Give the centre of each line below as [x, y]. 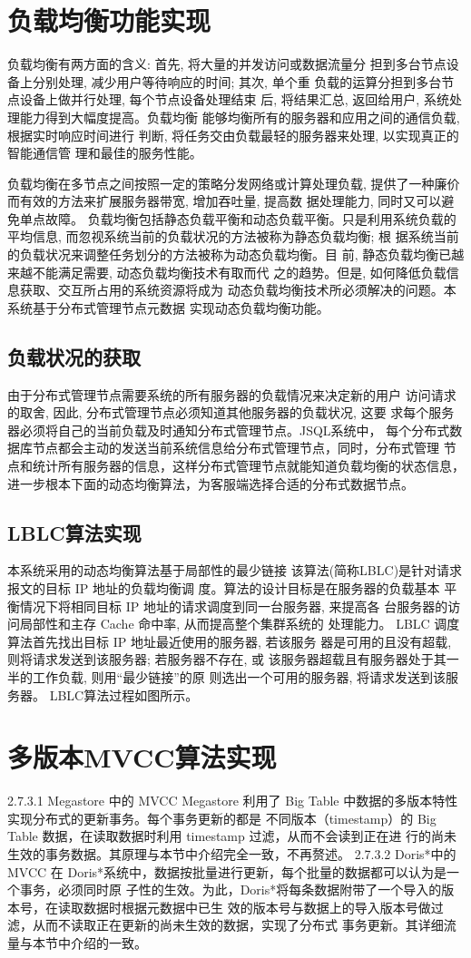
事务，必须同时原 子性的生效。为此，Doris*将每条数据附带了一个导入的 [231, 890]
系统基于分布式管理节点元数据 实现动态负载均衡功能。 [168, 307]
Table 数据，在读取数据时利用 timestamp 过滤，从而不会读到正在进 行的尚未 [232, 836]
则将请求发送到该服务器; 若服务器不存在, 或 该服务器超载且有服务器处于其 [227, 659]
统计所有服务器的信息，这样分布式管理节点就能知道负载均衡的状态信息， [248, 466]
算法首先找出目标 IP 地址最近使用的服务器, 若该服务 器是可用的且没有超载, [230, 641]
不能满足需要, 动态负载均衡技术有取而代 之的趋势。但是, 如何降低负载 [239, 272]
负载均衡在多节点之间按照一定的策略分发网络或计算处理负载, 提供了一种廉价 [234, 183]
